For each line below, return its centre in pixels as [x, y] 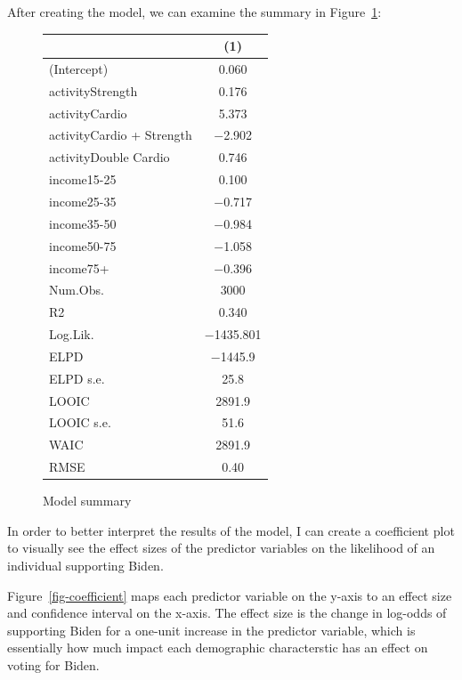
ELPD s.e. [77, 378]
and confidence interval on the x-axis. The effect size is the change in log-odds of [227, 613]
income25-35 [83, 201]
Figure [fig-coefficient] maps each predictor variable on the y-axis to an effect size [230, 595]
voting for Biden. [53, 664]
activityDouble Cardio [109, 157]
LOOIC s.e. [80, 422]
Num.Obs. [77, 290]
